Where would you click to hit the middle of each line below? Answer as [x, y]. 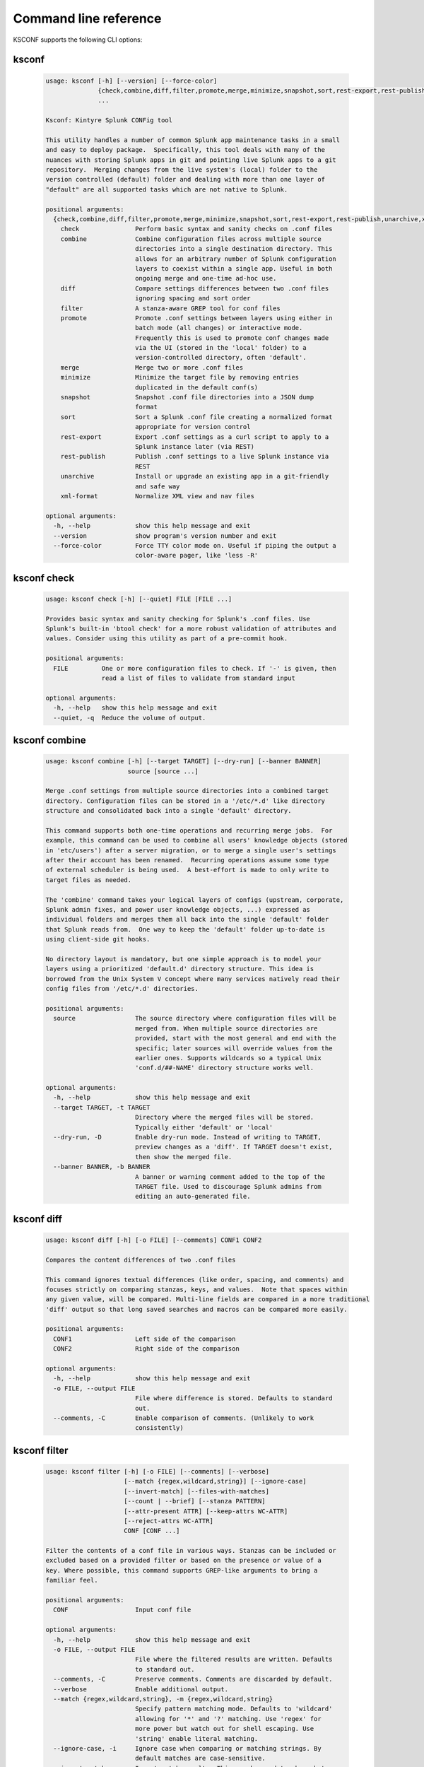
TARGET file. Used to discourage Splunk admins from [228, 1186]
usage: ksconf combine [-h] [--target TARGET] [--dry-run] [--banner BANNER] [183, 761]
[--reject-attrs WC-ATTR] [169, 1521]
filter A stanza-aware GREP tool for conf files [170, 308]
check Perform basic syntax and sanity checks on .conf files [196, 229]
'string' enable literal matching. [196, 1738]
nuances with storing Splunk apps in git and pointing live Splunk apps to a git [191, 160]
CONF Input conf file [122, 1610]
